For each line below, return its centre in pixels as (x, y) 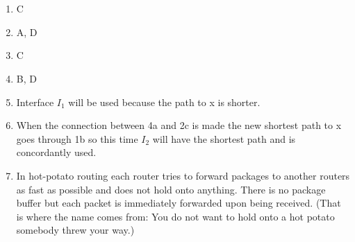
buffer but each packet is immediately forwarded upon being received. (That (179, 203)
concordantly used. (56, 152)
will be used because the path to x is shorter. (164, 102)
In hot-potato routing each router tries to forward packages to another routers (183, 175)
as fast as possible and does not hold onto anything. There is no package (171, 189)
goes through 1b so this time (77, 138)
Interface (35, 102)
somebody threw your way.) (75, 230)
